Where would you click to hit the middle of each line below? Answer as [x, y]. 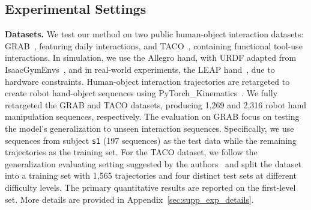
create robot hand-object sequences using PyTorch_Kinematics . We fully [141, 93]
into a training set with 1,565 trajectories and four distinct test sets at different [151, 175]
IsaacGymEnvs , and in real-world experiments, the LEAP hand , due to [140, 69]
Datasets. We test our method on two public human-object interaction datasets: [154, 34]
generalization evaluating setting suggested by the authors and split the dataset [153, 163]
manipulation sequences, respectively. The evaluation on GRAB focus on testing [152, 116]
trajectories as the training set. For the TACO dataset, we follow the [131, 152]
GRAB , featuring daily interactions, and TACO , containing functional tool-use [154, 45]
